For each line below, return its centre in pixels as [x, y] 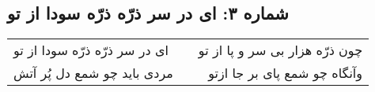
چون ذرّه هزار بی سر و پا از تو [280, 50]
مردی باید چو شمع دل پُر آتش [93, 73]
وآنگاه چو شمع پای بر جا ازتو [286, 73]
